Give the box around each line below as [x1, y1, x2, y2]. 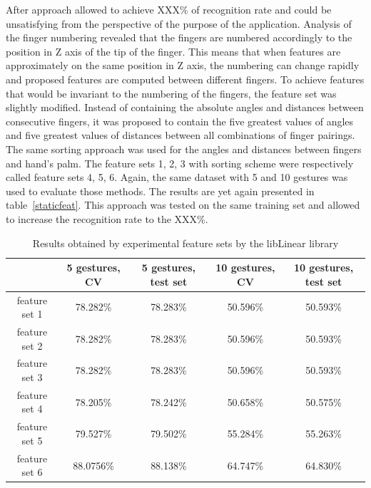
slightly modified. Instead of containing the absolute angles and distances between [6, 100, 364, 115]
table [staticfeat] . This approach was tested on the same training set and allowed [6, 197, 360, 212]
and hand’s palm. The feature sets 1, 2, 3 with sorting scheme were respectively [6, 155, 354, 170]
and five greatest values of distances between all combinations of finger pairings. [6, 128, 355, 142]
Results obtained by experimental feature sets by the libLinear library [32, 235, 339, 250]
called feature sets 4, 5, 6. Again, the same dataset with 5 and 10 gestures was [6, 170, 348, 185]
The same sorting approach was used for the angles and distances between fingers [6, 141, 362, 156]
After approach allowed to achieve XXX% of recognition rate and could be [6, 2, 332, 16]
